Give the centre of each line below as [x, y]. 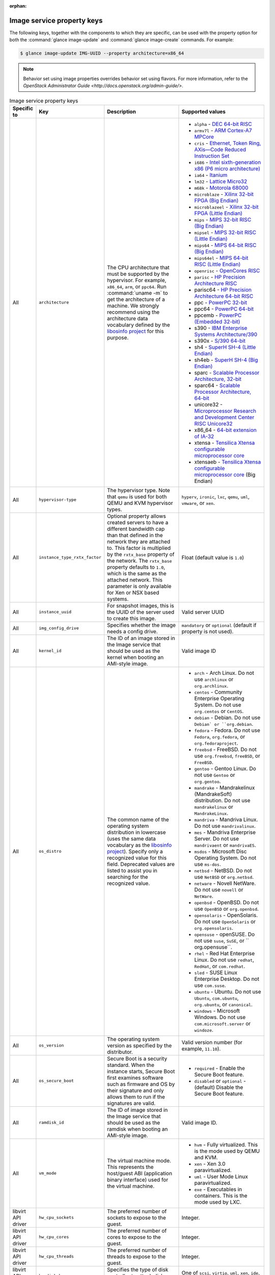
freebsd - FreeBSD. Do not [225, 749]
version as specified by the [140, 1045]
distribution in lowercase [136, 832]
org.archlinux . [211, 685]
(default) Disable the [219, 1087]
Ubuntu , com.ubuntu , [216, 998]
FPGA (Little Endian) [218, 213]
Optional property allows [137, 516]
